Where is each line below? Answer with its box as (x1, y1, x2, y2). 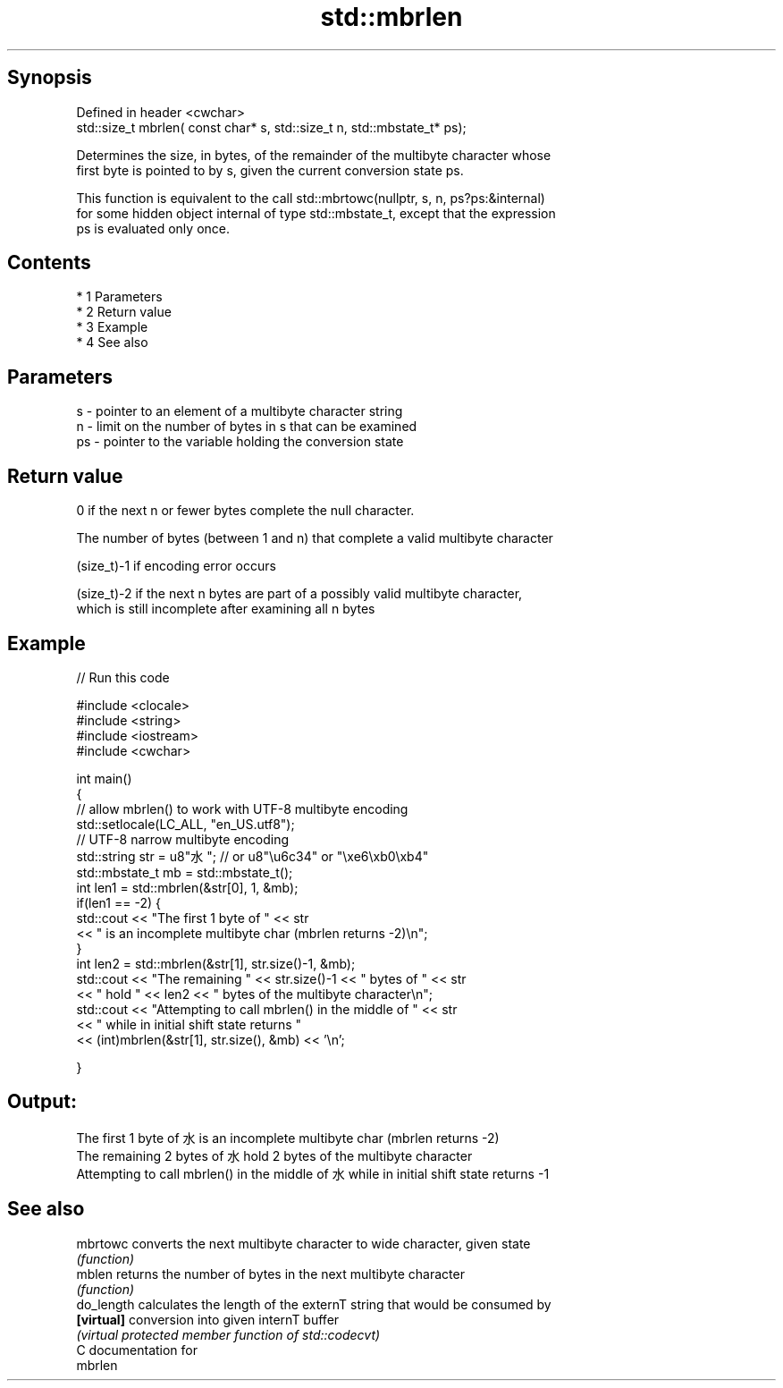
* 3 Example (76, 319, 148, 335)
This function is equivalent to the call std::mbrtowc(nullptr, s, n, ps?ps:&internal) (76, 190, 545, 206)
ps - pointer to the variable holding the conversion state (76, 434, 404, 450)
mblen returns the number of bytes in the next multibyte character (76, 1265, 465, 1282)
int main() (76, 770, 132, 786)
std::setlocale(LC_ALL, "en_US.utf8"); (76, 816, 295, 832)
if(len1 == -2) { (76, 894, 161, 910)
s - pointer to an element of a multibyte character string (76, 403, 403, 419)
